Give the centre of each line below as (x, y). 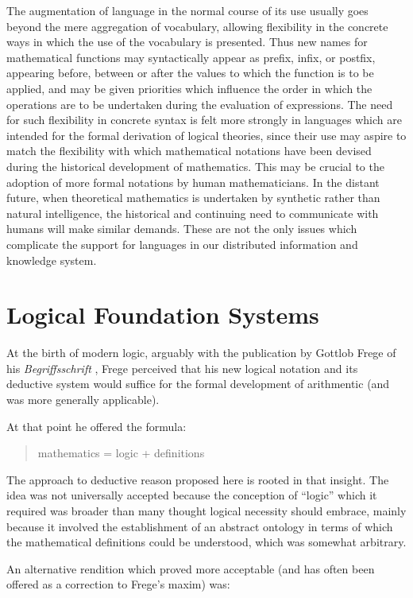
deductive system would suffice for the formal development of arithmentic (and (198, 384)
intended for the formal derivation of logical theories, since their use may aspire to (206, 135)
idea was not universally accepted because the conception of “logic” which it (192, 495)
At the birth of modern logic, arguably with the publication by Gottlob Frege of (201, 353)
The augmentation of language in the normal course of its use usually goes (187, 10)
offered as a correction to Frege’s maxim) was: (118, 584)
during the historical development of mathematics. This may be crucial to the (195, 166)
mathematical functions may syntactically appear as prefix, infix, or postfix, (191, 57)
